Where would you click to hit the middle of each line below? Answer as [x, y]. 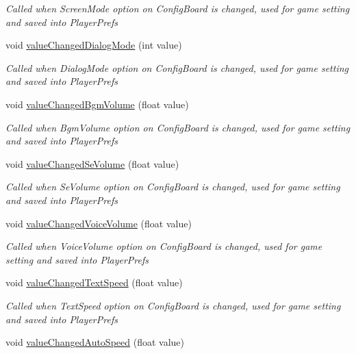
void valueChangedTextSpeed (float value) [94, 282]
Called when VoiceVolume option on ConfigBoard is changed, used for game [164, 246]
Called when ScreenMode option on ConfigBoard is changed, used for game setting [178, 8]
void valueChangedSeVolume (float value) [92, 163]
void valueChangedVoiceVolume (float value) [99, 223]
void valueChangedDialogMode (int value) [94, 45]
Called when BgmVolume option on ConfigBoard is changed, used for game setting [178, 127]
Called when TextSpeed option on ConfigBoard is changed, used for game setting [173, 305]
